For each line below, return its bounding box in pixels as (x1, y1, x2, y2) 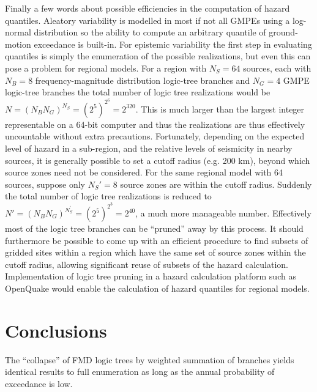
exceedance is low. (5, 377, 73, 390)
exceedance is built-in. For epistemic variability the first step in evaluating (34, 37, 312, 50)
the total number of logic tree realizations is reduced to (5, 190, 212, 202)
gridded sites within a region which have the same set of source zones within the (5, 246, 306, 259)
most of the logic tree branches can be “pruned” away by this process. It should (5, 222, 304, 235)
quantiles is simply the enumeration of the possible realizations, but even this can (5, 50, 311, 62)
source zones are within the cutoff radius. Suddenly (120, 177, 312, 190)
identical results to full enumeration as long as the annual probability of (5, 365, 275, 378)
